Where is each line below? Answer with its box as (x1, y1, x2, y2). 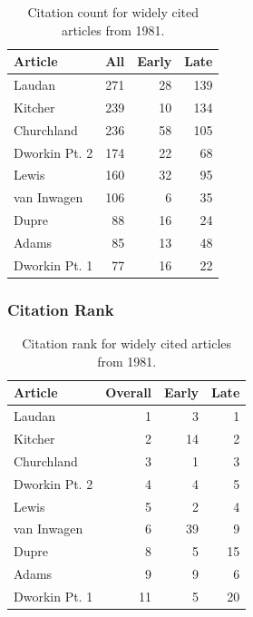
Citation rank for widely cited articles (22, 334, 232, 353)
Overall (105, 383, 152, 402)
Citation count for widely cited (27, 3, 199, 21)
